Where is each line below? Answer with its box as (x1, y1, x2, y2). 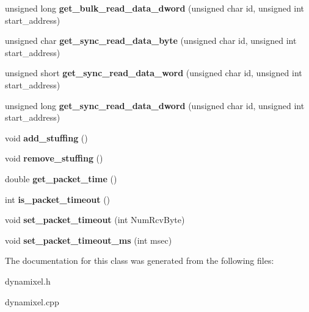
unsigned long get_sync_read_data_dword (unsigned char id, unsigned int (5, 99, 305, 112)
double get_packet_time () (5, 172, 117, 185)
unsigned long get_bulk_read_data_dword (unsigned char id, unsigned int (5, 2, 305, 14)
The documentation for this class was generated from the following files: (5, 254, 274, 267)
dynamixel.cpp (5, 295, 59, 308)
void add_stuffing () (5, 131, 88, 144)
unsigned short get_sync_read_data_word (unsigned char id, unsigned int (5, 66, 302, 79)
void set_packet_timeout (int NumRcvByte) (5, 213, 185, 226)
